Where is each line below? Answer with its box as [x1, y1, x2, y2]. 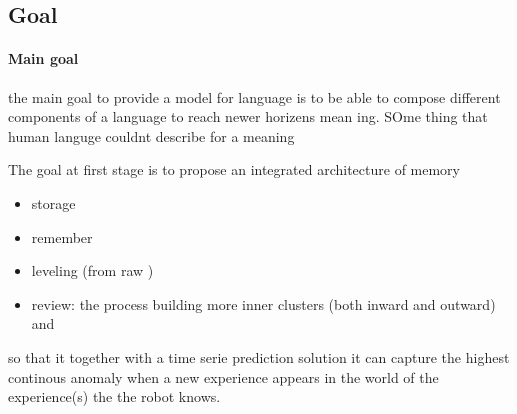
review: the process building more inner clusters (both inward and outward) [31, 293, 496, 314]
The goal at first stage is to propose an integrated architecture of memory [8, 159, 461, 180]
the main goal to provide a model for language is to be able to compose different [8, 86, 501, 107]
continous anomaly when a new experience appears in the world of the [8, 366, 439, 387]
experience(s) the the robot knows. [8, 386, 221, 407]
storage [31, 192, 76, 213]
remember [31, 226, 93, 247]
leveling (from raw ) [31, 260, 154, 281]
